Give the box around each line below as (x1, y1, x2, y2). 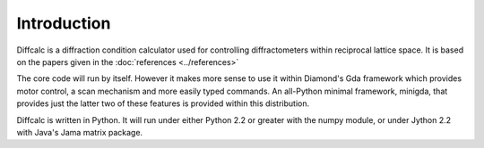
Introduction (16, 13, 111, 33)
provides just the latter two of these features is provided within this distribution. (16, 98, 309, 109)
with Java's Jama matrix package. (16, 127, 143, 137)
